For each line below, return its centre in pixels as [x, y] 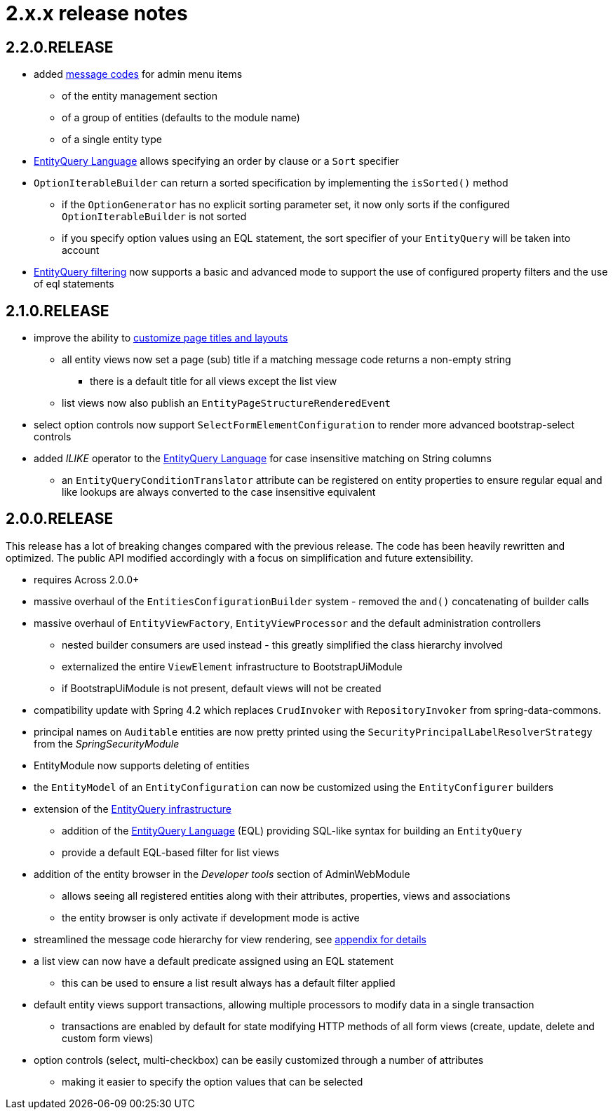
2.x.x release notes [97, 13]
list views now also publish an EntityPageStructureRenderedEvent [227, 403]
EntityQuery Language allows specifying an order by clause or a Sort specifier [216, 161]
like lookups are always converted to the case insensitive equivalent [219, 492]
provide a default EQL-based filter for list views [170, 852]
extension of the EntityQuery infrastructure [133, 809]
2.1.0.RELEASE [58, 311]
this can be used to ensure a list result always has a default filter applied [229, 982]
